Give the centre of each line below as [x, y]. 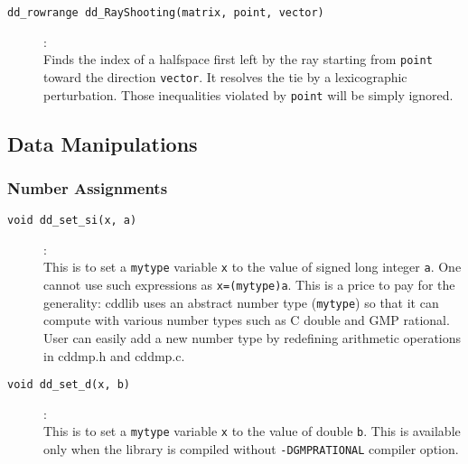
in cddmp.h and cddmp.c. [114, 355]
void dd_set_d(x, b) [69, 385]
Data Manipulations [103, 143]
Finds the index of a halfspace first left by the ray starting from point [238, 59]
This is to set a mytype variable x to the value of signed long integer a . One [253, 267]
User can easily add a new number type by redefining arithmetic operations [253, 338]
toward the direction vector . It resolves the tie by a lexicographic [225, 76]
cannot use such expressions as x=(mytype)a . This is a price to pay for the [249, 285]
